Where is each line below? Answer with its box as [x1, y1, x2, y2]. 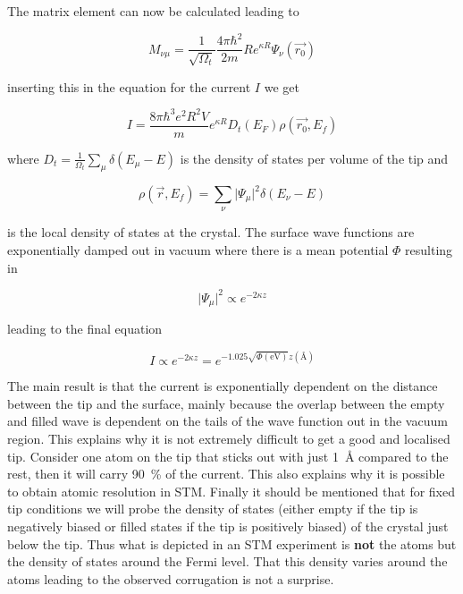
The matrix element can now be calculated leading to [7, 2, 299, 20]
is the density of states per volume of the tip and [180, 148, 449, 167]
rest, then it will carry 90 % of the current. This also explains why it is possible [7, 464, 445, 483]
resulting [405, 240, 453, 259]
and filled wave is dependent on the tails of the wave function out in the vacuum [7, 412, 448, 430]
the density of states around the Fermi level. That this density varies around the [7, 552, 448, 571]
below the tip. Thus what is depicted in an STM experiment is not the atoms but [7, 534, 457, 553]
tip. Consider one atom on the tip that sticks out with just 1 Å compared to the [7, 446, 449, 465]
